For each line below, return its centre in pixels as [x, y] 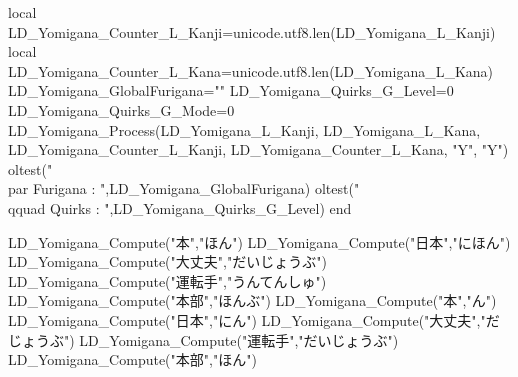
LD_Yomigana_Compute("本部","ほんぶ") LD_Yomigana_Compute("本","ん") [252, 300]
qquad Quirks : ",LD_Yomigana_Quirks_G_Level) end [180, 207]
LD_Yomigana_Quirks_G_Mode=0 [121, 109]
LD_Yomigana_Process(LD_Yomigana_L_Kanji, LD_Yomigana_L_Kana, [244, 129]
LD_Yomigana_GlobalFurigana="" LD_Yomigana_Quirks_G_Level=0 [231, 90]
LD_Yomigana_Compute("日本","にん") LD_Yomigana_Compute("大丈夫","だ [254, 319]
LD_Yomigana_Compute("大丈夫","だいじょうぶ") [167, 261]
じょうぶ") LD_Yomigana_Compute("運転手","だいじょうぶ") [203, 339]
